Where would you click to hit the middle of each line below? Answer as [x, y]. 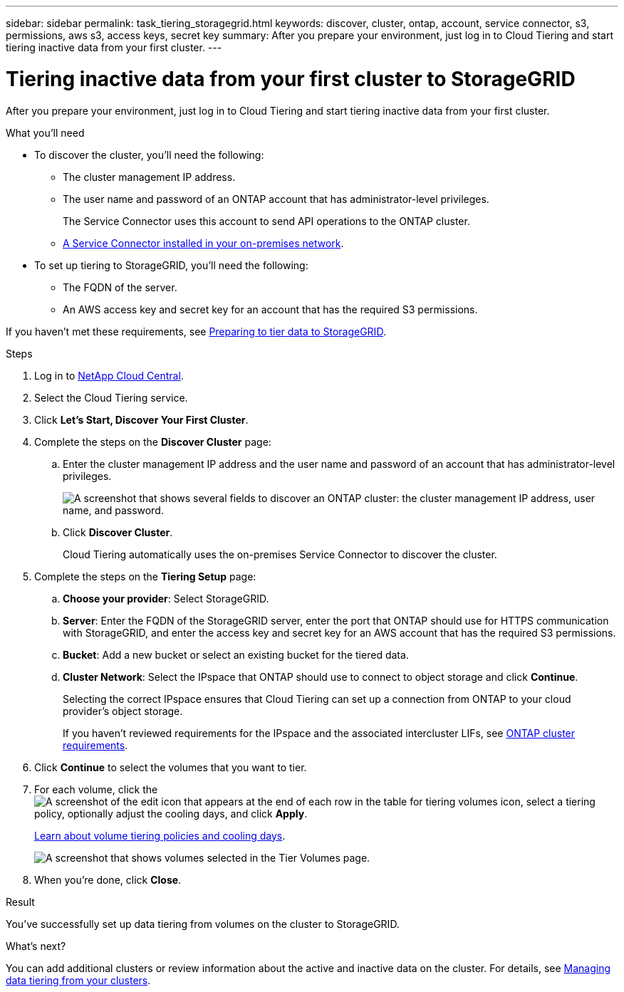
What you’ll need [45, 132]
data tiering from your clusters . [78, 980]
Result [20, 902]
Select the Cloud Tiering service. [111, 397]
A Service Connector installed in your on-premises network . [203, 243]
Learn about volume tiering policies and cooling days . [160, 835]
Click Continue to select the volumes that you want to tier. [171, 767]
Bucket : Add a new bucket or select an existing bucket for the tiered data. [236, 654]
